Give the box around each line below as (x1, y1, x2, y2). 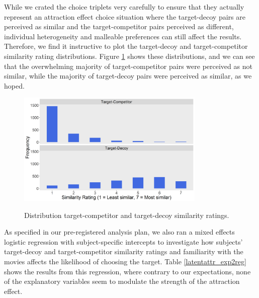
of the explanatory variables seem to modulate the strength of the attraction (4, 276, 240, 286)
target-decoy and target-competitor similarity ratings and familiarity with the (4, 246, 243, 257)
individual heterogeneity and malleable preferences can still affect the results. (4, 31, 242, 41)
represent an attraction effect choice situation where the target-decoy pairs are (4, 11, 245, 22)
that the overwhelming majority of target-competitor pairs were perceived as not (4, 60, 252, 71)
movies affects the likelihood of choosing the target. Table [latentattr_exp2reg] (4, 256, 246, 267)
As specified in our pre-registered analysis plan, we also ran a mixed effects (4, 227, 235, 237)
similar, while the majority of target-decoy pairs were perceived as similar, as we (4, 70, 252, 81)
